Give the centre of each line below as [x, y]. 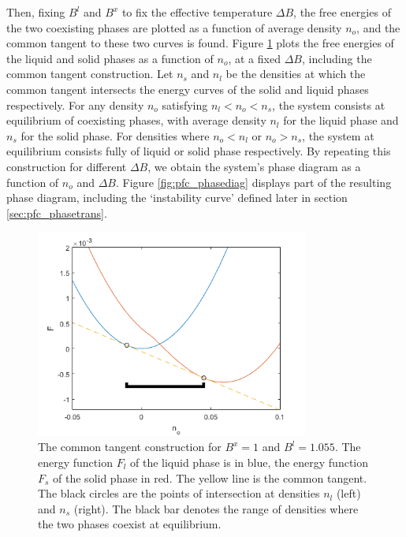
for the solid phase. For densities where [115, 135]
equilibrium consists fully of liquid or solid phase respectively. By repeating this [199, 151]
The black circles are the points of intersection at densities [179, 493]
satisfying [185, 104]
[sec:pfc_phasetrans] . [57, 213]
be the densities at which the [296, 74]
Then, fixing [36, 12]
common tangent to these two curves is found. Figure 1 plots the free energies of [200, 43]
